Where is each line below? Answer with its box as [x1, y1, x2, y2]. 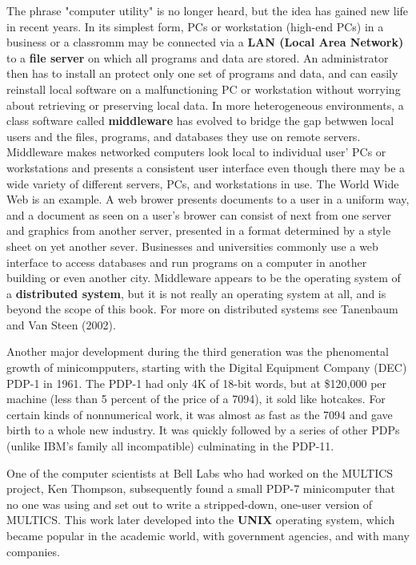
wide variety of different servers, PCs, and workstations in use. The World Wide [6, 175, 399, 192]
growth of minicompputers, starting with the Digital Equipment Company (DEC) [6, 359, 407, 376]
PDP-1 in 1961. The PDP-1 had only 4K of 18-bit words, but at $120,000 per [6, 374, 387, 391]
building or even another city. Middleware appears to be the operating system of [6, 269, 401, 286]
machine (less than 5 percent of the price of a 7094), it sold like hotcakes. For [6, 390, 386, 407]
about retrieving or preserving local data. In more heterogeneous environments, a [6, 96, 404, 113]
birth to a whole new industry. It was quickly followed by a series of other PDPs [6, 422, 400, 438]
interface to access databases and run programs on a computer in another [6, 253, 367, 270]
